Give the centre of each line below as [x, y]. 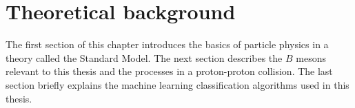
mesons [311, 57]
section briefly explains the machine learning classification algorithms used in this [177, 84]
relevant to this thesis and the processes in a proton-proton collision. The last [169, 71]
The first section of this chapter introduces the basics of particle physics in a [167, 44]
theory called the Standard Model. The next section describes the [144, 57]
